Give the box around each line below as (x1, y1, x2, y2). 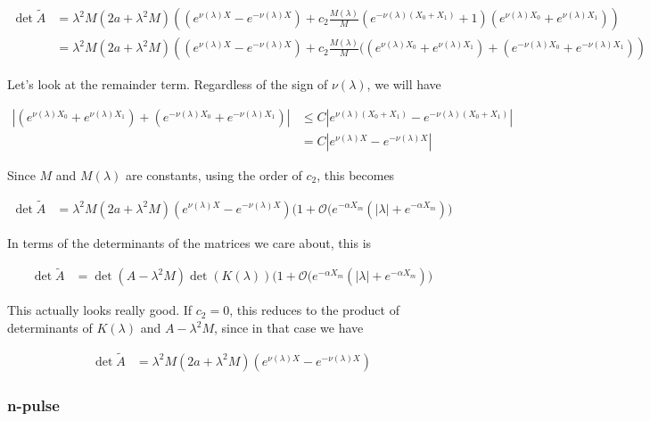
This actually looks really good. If (7, 301, 193, 319)
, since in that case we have (213, 318, 364, 336)
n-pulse (7, 393, 60, 416)
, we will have (366, 75, 441, 94)
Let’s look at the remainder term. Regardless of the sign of (7, 75, 328, 94)
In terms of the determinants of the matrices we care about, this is (7, 233, 372, 252)
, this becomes (317, 165, 395, 184)
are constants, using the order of (125, 165, 302, 184)
